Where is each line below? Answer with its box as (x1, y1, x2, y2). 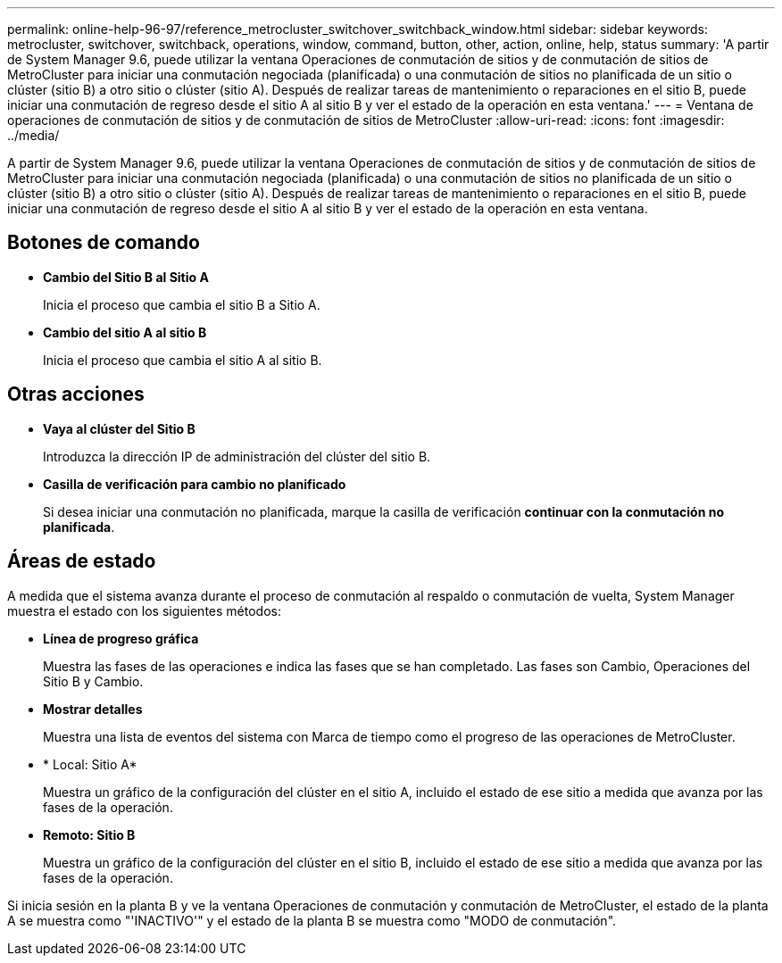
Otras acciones (7, 383, 145, 406)
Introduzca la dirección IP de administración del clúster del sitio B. (43, 448, 431, 464)
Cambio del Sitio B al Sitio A (43, 269, 209, 285)
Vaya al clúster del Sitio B (43, 420, 195, 436)
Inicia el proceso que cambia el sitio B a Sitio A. (43, 296, 320, 312)
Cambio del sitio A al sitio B (43, 324, 207, 340)
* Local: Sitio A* (43, 756, 137, 772)
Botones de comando (7, 231, 200, 254)
